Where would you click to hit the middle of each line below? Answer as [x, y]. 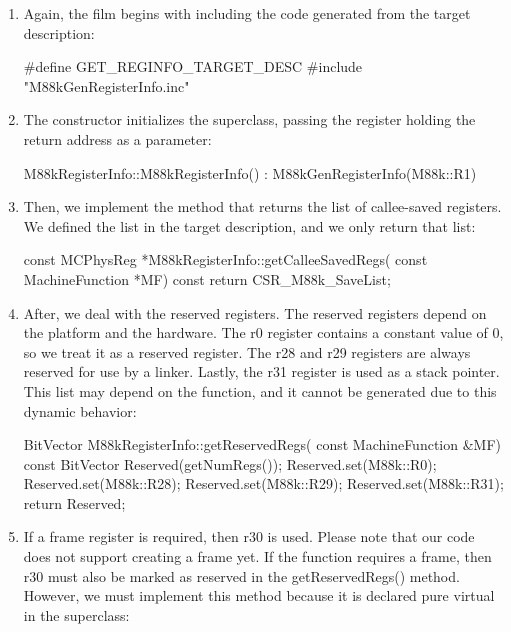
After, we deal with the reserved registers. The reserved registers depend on [255, 312]
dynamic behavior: [80, 410]
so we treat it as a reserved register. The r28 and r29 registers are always [247, 351]
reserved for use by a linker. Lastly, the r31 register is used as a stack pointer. [261, 371]
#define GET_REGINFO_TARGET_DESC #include [193, 66]
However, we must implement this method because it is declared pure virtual [259, 595]
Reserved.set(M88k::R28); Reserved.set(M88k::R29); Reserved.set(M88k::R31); [263, 483]
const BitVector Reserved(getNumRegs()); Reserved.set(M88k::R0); [230, 463]
